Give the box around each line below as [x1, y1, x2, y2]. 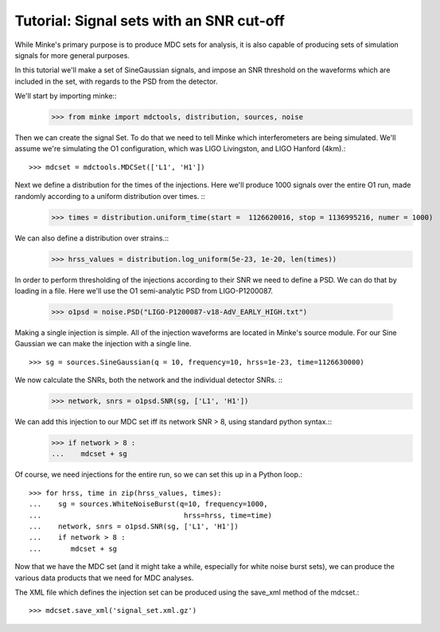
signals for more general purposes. [14, 50, 130, 60]
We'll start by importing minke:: [14, 92, 117, 101]
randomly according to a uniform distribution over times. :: [14, 191, 206, 201]
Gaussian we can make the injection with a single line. [14, 339, 192, 349]
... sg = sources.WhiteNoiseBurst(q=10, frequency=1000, [29, 500, 268, 509]
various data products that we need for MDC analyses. [14, 573, 194, 583]
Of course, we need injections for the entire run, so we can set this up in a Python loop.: [14, 470, 302, 479]
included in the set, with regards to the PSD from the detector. [14, 76, 218, 86]
